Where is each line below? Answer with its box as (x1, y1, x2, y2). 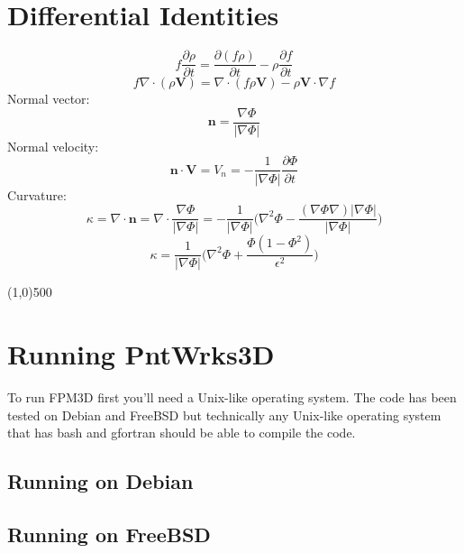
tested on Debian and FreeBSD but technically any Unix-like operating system (7, 405, 441, 424)
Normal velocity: (7, 136, 99, 155)
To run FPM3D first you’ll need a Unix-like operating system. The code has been (7, 387, 457, 406)
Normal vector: (7, 89, 90, 108)
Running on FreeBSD (7, 520, 211, 548)
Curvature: (7, 185, 67, 204)
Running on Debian (7, 467, 194, 495)
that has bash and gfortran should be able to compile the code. (7, 423, 356, 442)
